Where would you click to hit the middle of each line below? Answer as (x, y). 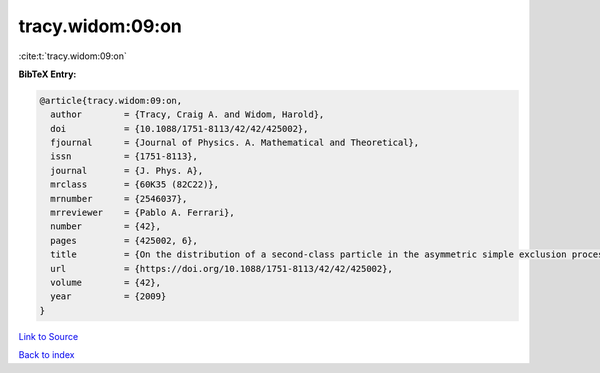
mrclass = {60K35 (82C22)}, (135, 184)
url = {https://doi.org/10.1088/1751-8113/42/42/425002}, (222, 268)
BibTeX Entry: (47, 74)
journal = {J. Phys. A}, (127, 170)
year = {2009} (108, 296)
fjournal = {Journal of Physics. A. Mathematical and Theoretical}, (235, 143)
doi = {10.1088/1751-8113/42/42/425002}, (179, 128)
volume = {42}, (106, 282)
